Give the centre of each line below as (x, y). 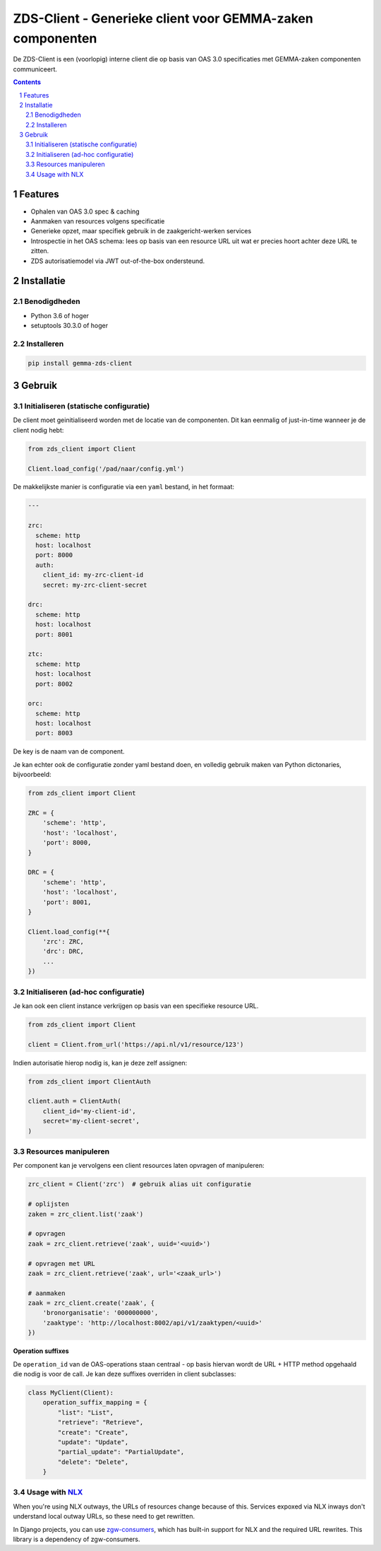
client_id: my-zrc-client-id (93, 575)
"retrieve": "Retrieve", (101, 1422)
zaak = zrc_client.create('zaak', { (91, 1303)
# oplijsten (49, 1204)
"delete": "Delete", (93, 1462)
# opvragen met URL (61, 1263)
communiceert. (35, 69)
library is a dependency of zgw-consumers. (77, 1539)
